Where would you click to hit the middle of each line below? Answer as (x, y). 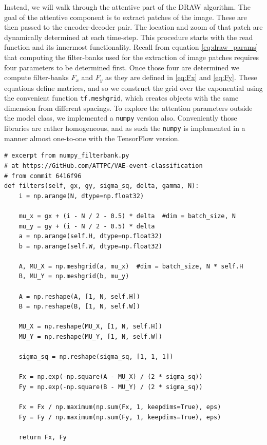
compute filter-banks (36, 77)
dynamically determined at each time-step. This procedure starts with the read (129, 37)
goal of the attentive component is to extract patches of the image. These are (126, 17)
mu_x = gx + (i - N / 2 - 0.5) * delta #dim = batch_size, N (127, 216)
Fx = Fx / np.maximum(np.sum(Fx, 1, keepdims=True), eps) (120, 407)
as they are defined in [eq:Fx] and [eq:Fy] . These (181, 77)
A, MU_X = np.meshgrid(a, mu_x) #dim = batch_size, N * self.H (131, 266)
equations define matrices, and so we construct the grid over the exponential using (133, 88)
